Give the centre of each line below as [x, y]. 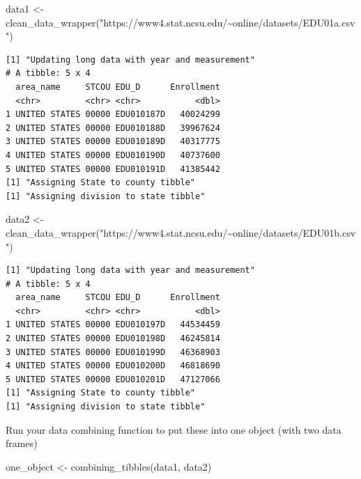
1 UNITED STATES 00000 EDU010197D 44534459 [113, 325]
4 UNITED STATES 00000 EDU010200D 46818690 [113, 366]
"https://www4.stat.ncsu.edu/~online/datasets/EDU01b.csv [228, 232]
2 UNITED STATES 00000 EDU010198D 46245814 [113, 339]
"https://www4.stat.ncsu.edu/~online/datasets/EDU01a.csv [228, 22]
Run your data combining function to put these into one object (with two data [174, 429]
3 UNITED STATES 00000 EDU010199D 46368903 [113, 352]
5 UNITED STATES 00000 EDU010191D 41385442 [113, 169]
